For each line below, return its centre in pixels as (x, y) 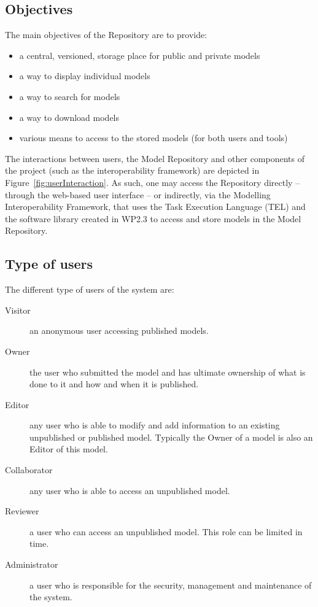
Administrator (32, 564)
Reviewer (22, 511)
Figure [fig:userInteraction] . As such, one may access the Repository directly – (153, 182)
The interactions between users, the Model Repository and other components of (155, 158)
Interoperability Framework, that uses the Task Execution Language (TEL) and (155, 207)
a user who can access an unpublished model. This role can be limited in (166, 531)
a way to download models (69, 117)
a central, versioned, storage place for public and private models (140, 55)
